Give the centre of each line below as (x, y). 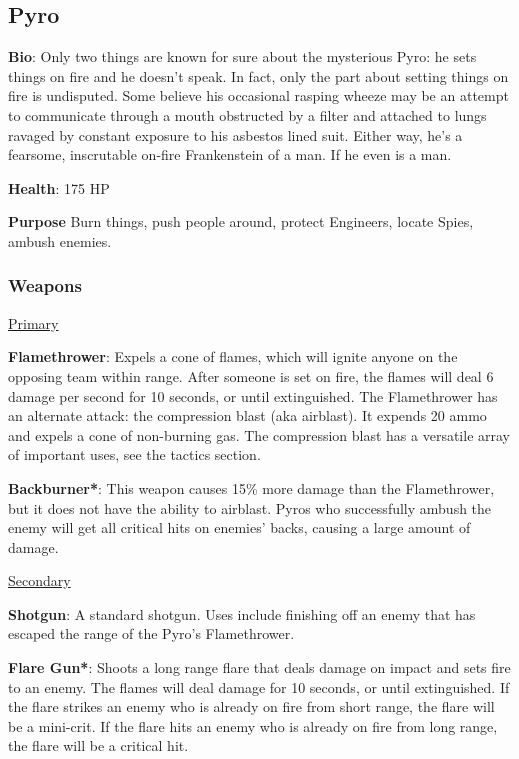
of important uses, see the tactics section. (134, 454)
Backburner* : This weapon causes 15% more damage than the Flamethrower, (251, 487)
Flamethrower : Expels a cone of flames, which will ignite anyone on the (233, 356)
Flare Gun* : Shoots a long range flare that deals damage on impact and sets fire (259, 667)
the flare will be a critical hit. (98, 745)
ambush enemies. (60, 240)
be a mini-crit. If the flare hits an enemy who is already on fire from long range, (253, 725)
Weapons (45, 285)
